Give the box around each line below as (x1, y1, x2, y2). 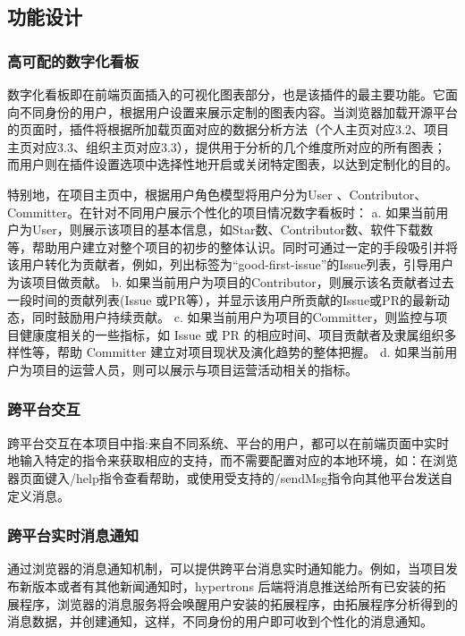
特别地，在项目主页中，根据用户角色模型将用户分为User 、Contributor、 (7, 184, 427, 203)
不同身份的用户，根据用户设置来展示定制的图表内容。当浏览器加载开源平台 (19, 102, 458, 121)
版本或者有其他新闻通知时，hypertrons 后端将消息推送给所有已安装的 (31, 576, 434, 595)
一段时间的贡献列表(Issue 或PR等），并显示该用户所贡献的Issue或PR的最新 (7, 290, 437, 309)
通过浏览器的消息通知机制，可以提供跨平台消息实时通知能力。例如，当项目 (7, 559, 445, 578)
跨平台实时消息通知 (7, 524, 139, 547)
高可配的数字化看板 (7, 49, 139, 72)
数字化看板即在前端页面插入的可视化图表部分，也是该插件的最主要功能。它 (7, 85, 445, 103)
